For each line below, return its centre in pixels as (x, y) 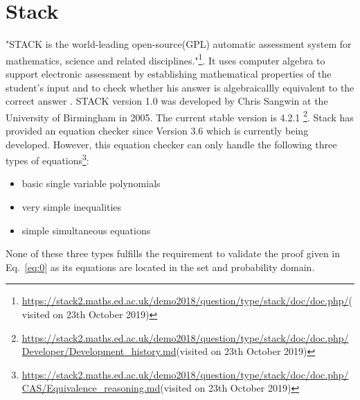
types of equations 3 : (47, 159)
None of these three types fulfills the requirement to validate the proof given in (173, 253)
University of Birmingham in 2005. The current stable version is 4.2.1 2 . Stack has (180, 116)
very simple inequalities (72, 207)
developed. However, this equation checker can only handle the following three (171, 144)
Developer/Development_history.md (99, 351)
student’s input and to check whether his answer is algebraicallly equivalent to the (180, 87)
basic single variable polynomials (91, 183)
